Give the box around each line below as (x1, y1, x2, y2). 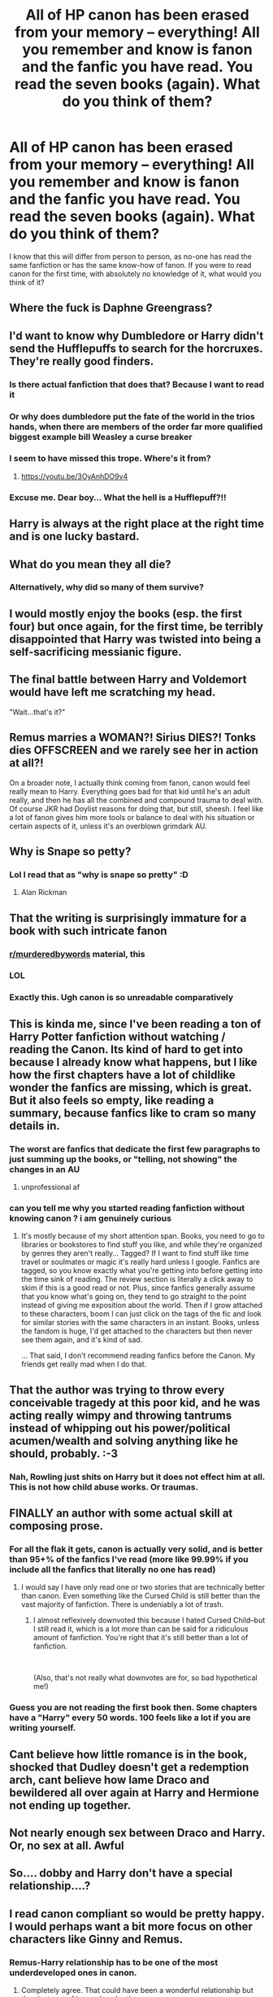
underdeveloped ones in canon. (9, 1967, 137, 1978)
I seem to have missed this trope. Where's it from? (9, 453, 211, 464)
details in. (9, 1118, 60, 1133)
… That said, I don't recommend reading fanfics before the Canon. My (20, 1350, 255, 1361)
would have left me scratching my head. (9, 686, 216, 700)
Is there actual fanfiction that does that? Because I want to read (9, 379, 265, 390)
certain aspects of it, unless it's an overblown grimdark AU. (9, 821, 208, 831)
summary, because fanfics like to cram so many (9, 1106, 257, 1120)
